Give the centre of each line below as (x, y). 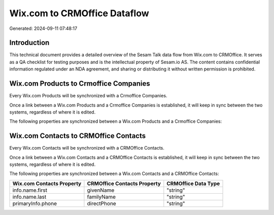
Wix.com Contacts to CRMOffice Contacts (78, 136)
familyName (101, 197)
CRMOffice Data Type (193, 184)
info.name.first (30, 190)
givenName (101, 190)
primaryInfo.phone (35, 203)
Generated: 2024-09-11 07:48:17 (43, 28)
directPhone (101, 203)
